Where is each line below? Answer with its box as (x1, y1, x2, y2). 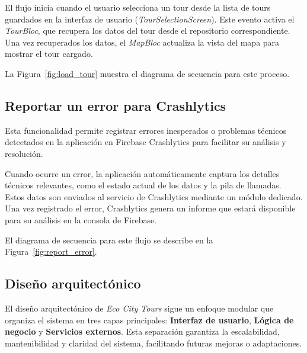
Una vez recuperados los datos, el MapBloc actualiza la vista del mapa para (5, 36, 280, 48)
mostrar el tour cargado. (5, 47, 93, 60)
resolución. (5, 147, 43, 159)
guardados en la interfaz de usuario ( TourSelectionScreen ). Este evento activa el (5, 12, 295, 25)
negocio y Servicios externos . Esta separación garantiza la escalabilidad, (5, 325, 280, 338)
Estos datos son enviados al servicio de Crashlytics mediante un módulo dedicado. (5, 190, 303, 203)
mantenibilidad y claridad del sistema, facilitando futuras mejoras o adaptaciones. (5, 336, 302, 349)
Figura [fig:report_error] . (5, 245, 97, 258)
